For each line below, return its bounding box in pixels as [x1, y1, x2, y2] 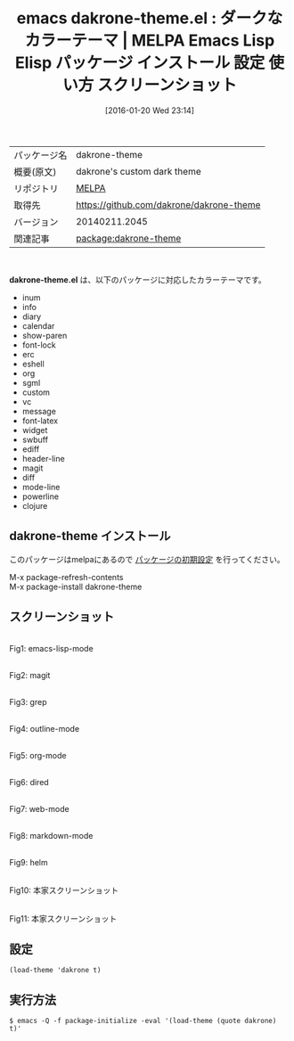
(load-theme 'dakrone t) [9, 966, 102, 975]
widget [21, 424, 48, 435]
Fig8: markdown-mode [9, 830, 94, 840]
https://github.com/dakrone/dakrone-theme [75, 198, 261, 210]
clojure [21, 500, 48, 511]
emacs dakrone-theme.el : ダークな [16, 8, 283, 29]
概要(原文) [13, 166, 57, 178]
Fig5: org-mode [9, 750, 67, 760]
